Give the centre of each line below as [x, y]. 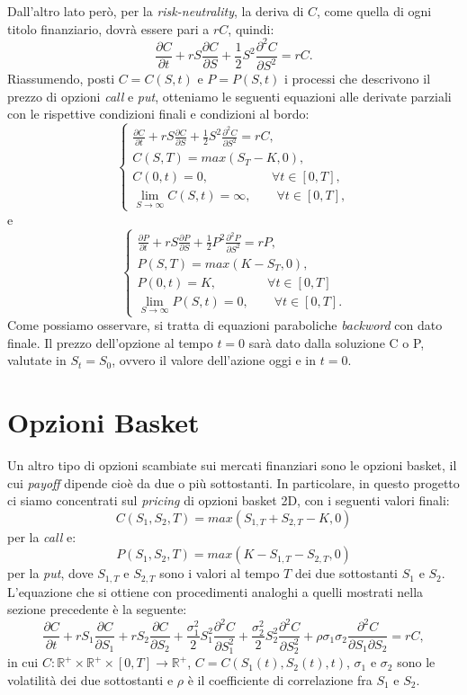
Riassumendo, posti [61, 79]
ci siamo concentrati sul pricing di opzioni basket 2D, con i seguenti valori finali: [229, 500]
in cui [23, 662]
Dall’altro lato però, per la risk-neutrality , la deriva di [156, 11]
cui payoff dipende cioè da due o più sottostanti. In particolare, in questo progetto [233, 482]
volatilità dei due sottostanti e [90, 679]
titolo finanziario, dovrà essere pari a [108, 28]
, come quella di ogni [374, 11]
